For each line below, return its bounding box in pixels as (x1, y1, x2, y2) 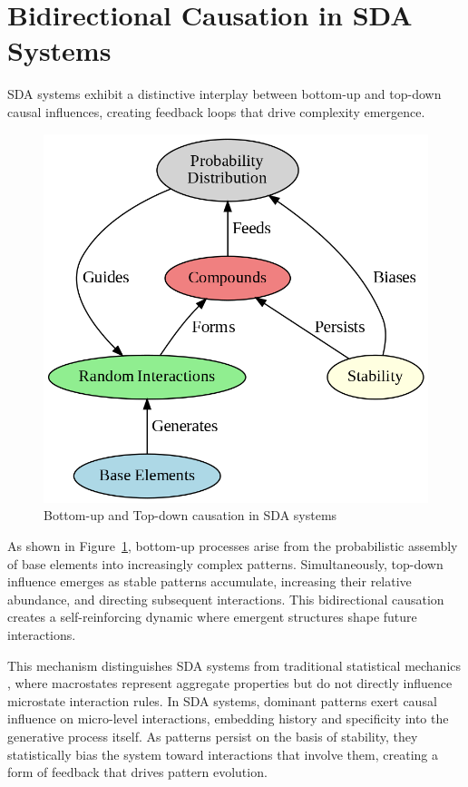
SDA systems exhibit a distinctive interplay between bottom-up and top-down (7, 84, 442, 103)
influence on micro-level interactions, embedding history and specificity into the (7, 709, 449, 728)
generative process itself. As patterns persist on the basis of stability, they (7, 726, 418, 745)
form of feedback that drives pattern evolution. (7, 762, 268, 782)
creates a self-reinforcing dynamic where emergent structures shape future (7, 607, 417, 626)
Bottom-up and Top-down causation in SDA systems (44, 506, 337, 525)
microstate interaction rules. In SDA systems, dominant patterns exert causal (7, 691, 437, 710)
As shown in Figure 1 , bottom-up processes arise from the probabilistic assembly (7, 536, 458, 556)
